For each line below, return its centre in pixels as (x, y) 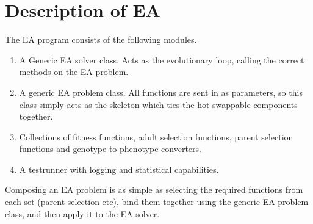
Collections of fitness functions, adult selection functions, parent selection (156, 136)
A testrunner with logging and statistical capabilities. (119, 169)
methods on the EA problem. (74, 72)
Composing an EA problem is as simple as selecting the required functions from (154, 190)
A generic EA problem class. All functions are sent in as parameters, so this (161, 92)
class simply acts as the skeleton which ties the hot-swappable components (158, 104)
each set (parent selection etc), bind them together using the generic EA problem (157, 202)
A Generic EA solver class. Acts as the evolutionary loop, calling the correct (162, 60)
